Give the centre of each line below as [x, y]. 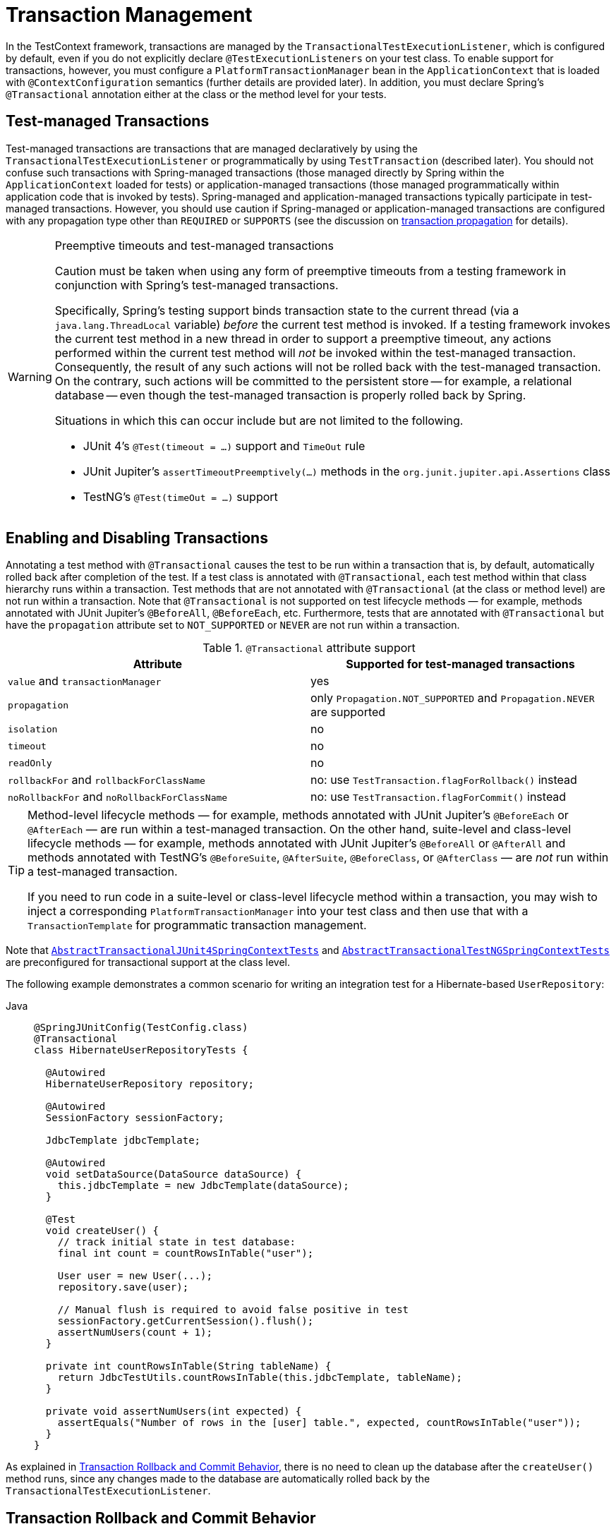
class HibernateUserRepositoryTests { [141, 1050]
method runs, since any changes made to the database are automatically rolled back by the [218, 1479]
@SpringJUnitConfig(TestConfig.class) [141, 1028]
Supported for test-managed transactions [460, 664]
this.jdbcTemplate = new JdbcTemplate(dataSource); [203, 1186]
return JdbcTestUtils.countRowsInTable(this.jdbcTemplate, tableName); [260, 1378]
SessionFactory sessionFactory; [135, 1118]
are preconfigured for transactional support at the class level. [148, 962]
